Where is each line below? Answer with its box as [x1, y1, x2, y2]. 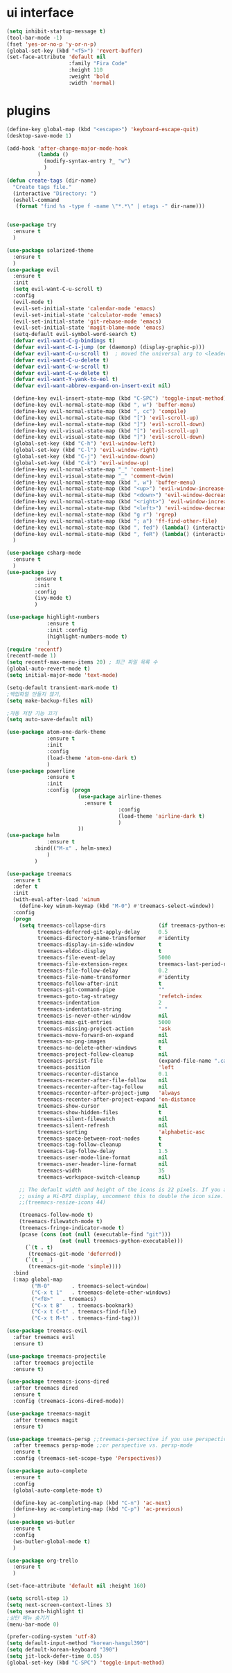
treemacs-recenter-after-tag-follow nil [37, 1083, 168, 1091]
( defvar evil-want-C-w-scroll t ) [12, 363, 109, 370]
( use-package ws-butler [6, 1519, 75, 1526]
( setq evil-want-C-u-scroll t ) [12, 286, 103, 293]
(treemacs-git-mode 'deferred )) [28, 1250, 122, 1257]
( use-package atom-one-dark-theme [6, 729, 107, 736]
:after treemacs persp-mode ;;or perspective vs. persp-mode [12, 1442, 193, 1449]
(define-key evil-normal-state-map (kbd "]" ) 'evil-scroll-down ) [12, 421, 206, 428]
